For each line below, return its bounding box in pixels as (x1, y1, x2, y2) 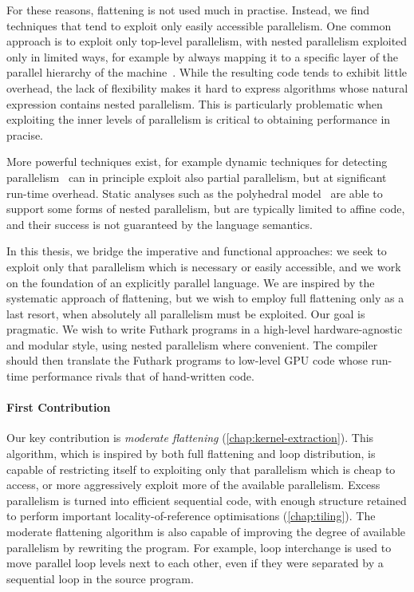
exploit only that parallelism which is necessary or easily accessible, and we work (6, 258, 401, 274)
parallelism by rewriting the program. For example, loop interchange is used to (6, 539, 392, 555)
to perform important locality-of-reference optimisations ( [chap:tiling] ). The (6, 507, 376, 524)
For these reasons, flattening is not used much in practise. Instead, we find (6, 2, 370, 18)
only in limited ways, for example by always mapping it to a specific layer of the (6, 48, 399, 65)
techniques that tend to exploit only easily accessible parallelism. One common (6, 17, 392, 34)
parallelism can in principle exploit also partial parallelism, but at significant (6, 168, 387, 185)
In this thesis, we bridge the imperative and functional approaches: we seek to (6, 243, 387, 259)
